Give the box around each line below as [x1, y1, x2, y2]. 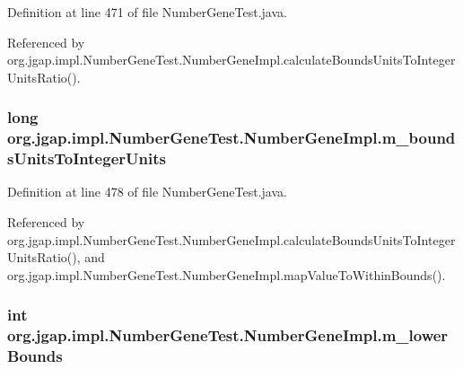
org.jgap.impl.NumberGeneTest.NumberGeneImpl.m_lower [7, 324, 449, 347]
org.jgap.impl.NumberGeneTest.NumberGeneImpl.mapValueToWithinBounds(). [7, 265, 446, 284]
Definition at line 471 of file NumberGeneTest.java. [7, 3, 287, 21]
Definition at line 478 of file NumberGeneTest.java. [7, 182, 287, 201]
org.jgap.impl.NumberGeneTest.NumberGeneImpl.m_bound [7, 127, 456, 149]
